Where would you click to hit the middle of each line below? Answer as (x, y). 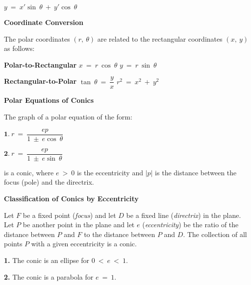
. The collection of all (215, 234)
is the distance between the (196, 172)
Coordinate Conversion (44, 22)
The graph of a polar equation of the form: (68, 117)
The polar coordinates (37, 38)
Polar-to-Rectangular (40, 64)
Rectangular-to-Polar (40, 81)
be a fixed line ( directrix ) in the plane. (184, 215)
